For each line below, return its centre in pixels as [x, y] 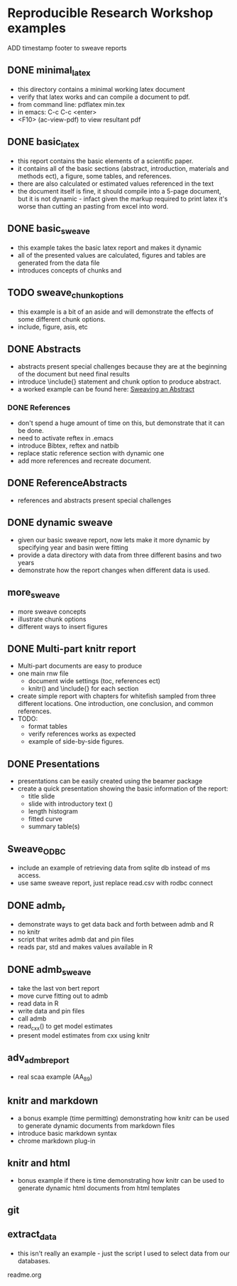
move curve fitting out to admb [63, 996]
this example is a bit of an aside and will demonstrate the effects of [116, 312]
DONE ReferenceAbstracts [67, 483]
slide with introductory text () [71, 804]
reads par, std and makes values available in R [85, 947]
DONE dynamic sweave [60, 523]
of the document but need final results [73, 374]
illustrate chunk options [52, 619]
